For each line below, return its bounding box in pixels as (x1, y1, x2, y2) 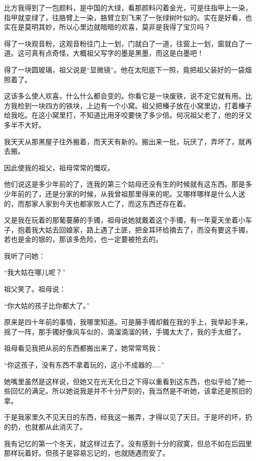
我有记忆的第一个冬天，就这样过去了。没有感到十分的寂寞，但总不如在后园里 (4, 438, 252, 448)
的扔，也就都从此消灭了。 (4, 422, 87, 431)
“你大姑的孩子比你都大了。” (4, 300, 90, 310)
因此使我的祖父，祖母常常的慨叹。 (4, 162, 114, 172)
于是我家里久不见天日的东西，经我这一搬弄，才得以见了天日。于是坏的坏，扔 (4, 412, 252, 422)
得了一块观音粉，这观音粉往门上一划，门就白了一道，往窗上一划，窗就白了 (4, 38, 245, 48)
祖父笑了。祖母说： (4, 284, 66, 294)
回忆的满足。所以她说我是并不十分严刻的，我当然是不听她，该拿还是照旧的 (10, 386, 252, 396)
